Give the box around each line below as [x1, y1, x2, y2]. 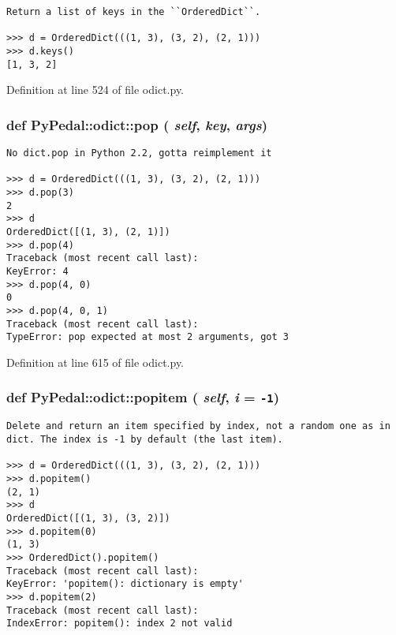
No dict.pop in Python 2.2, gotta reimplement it [6, 148, 272, 159]
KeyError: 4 [6, 266, 69, 277]
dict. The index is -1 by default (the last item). [6, 433, 283, 445]
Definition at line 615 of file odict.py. [6, 353, 185, 370]
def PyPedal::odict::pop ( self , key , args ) [6, 114, 268, 134]
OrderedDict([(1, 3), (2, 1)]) [6, 226, 170, 238]
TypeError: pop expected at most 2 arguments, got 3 [6, 331, 289, 343]
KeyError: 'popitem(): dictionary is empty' [6, 578, 244, 590]
